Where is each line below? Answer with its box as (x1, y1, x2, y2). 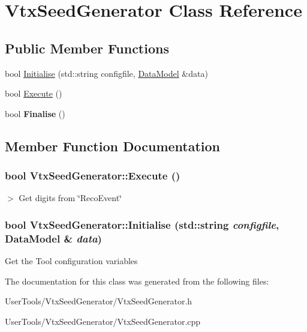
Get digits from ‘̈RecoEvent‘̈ (19, 192, 122, 204)
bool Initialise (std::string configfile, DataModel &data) (5, 67, 208, 79)
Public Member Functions (5, 38, 169, 57)
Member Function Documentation (5, 136, 221, 155)
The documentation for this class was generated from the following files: (5, 274, 269, 287)
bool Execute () (5, 87, 62, 100)
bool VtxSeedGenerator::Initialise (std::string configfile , (5, 217, 279, 232)
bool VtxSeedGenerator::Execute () (5, 168, 180, 183)
